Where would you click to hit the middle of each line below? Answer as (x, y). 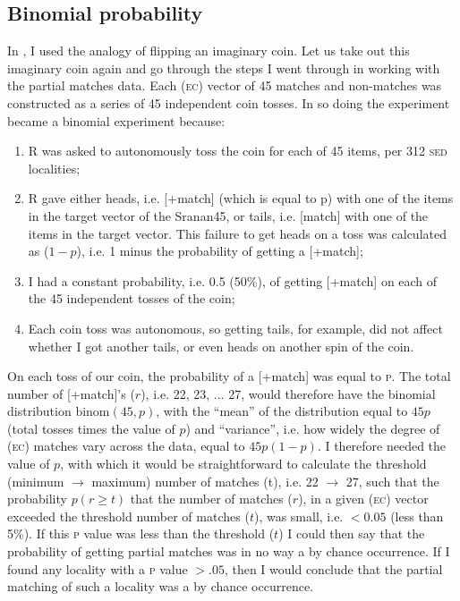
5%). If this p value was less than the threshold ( (141, 533)
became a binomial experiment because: (116, 120)
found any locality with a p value (98, 568)
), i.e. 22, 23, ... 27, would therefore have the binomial (288, 393)
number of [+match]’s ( (71, 393)
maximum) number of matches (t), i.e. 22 (205, 481)
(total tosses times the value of (91, 428)
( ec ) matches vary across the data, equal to (126, 446)
